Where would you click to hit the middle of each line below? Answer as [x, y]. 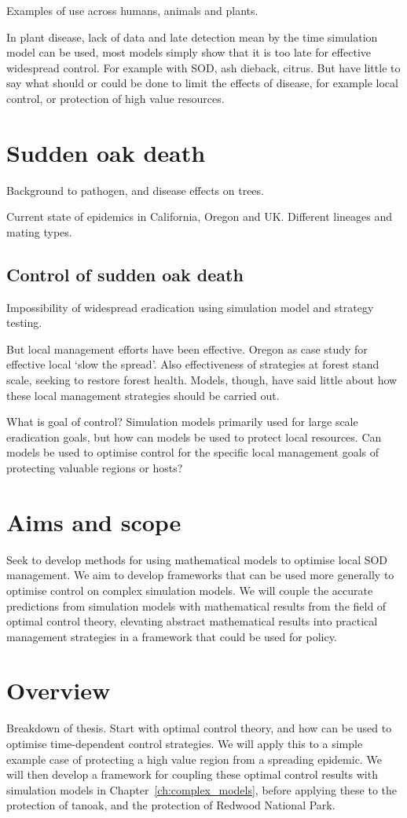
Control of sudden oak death [125, 274]
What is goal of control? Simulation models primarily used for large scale [182, 422]
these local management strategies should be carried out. [143, 395]
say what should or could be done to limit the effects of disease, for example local [202, 83]
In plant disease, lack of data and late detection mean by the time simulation [192, 37]
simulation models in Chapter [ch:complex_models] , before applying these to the [202, 789]
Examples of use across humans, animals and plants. [132, 10]
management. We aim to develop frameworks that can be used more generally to [200, 575]
